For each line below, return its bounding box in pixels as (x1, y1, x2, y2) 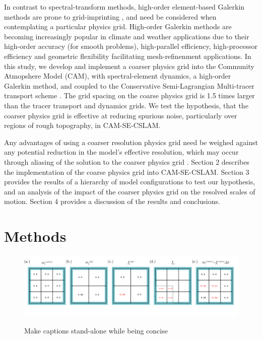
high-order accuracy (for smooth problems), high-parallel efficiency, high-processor (4, 41, 258, 51)
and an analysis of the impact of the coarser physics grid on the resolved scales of (4, 186, 255, 196)
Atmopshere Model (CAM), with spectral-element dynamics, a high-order (4, 71, 231, 81)
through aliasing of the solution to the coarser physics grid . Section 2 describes (4, 156, 249, 167)
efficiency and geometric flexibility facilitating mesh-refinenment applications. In (4, 50, 251, 61)
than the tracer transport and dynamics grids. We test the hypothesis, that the (4, 100, 248, 110)
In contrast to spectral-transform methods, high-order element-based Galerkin (4, 2, 245, 12)
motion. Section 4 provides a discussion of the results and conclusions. (4, 196, 220, 207)
